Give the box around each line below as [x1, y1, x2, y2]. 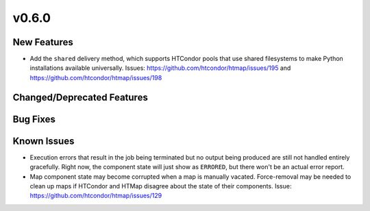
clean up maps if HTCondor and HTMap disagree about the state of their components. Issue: [29, 182, 292, 190]
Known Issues [12, 135, 75, 147]
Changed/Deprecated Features [12, 91, 149, 103]
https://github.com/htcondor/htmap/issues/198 [29, 73, 162, 82]
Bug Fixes [12, 113, 56, 125]
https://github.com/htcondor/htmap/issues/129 [29, 192, 162, 200]
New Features [12, 36, 73, 48]
